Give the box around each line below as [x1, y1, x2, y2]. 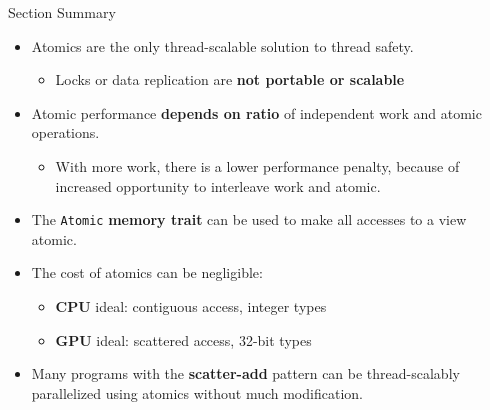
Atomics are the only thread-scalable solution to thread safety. [31, 35, 414, 56]
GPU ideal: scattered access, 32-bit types [55, 329, 312, 350]
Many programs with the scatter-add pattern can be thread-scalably [31, 363, 460, 384]
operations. [31, 122, 100, 143]
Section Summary [8, 2, 116, 22]
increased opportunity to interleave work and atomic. [55, 175, 381, 196]
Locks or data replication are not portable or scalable [55, 69, 405, 90]
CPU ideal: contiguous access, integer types [55, 296, 327, 316]
